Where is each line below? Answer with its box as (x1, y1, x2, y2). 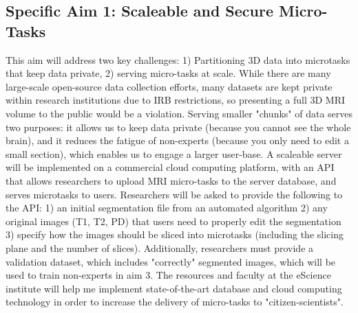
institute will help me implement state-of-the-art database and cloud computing (6, 281, 342, 295)
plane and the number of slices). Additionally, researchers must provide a (6, 240, 314, 255)
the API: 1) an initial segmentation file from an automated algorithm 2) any (6, 200, 328, 215)
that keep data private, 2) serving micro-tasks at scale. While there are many (6, 66, 331, 80)
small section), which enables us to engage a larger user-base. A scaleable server (6, 146, 342, 161)
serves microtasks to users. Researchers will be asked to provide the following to (6, 187, 343, 201)
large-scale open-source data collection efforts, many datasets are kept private (6, 79, 333, 93)
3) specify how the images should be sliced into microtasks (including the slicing (6, 227, 344, 242)
